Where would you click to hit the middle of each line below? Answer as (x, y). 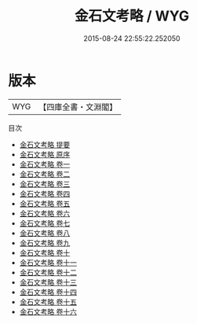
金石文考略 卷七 (45, 223)
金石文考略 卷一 (45, 164)
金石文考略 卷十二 (48, 272)
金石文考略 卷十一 (48, 262)
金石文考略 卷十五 (48, 302)
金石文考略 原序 (45, 154)
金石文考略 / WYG (132, 16)
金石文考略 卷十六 (48, 311)
